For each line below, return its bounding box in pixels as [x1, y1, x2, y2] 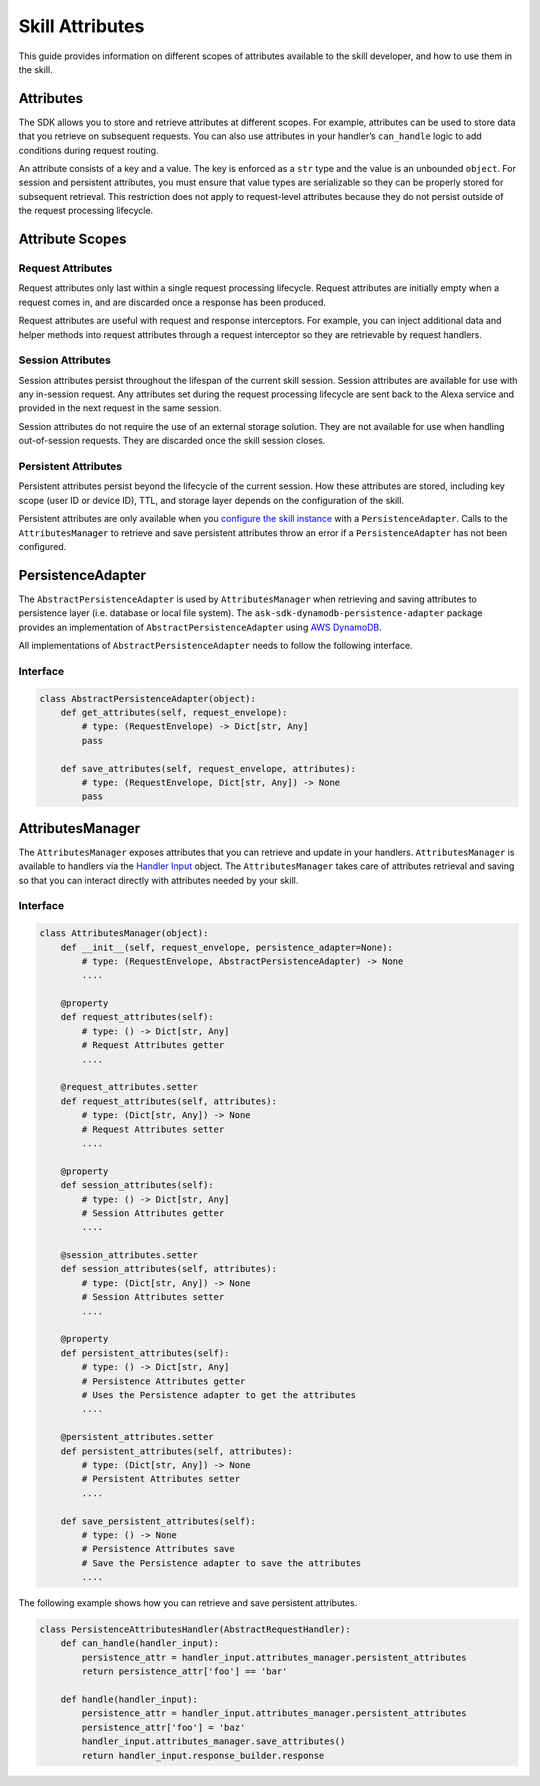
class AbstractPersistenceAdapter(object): [39, 693, 257, 704]
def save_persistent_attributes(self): [60, 1515, 257, 1527]
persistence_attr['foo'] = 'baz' [81, 1721, 246, 1733]
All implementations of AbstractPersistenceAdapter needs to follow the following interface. [18, 640, 414, 651]
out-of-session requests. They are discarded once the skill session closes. [18, 435, 326, 447]
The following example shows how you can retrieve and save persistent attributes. [18, 1597, 358, 1609]
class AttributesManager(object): [39, 928, 209, 939]
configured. [18, 540, 67, 552]
